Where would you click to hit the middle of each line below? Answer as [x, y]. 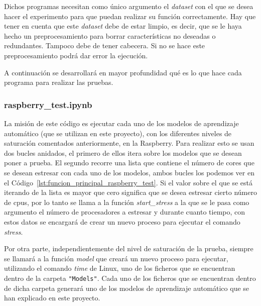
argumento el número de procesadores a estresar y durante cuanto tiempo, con [125, 212]
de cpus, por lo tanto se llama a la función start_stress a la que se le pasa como [127, 202]
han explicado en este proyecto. [52, 298]
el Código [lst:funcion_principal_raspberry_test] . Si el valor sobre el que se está [128, 182]
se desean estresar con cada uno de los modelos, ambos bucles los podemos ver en [129, 172]
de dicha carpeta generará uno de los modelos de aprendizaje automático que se [127, 288]
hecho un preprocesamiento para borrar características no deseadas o [110, 35]
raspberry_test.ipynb [48, 104]
